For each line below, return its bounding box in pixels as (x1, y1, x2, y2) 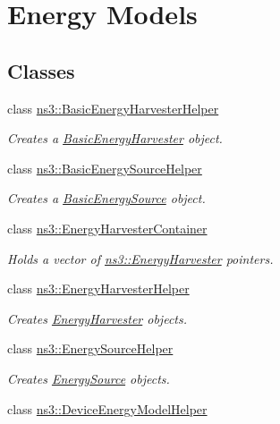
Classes (7, 56, 75, 84)
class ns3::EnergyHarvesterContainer (7, 218, 208, 237)
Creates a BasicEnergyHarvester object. (7, 129, 223, 148)
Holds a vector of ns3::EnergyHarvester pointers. (7, 249, 274, 267)
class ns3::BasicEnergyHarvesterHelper (7, 98, 219, 117)
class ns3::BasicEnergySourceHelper (7, 158, 202, 177)
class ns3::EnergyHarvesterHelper (7, 279, 190, 298)
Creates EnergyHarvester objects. (7, 309, 187, 327)
